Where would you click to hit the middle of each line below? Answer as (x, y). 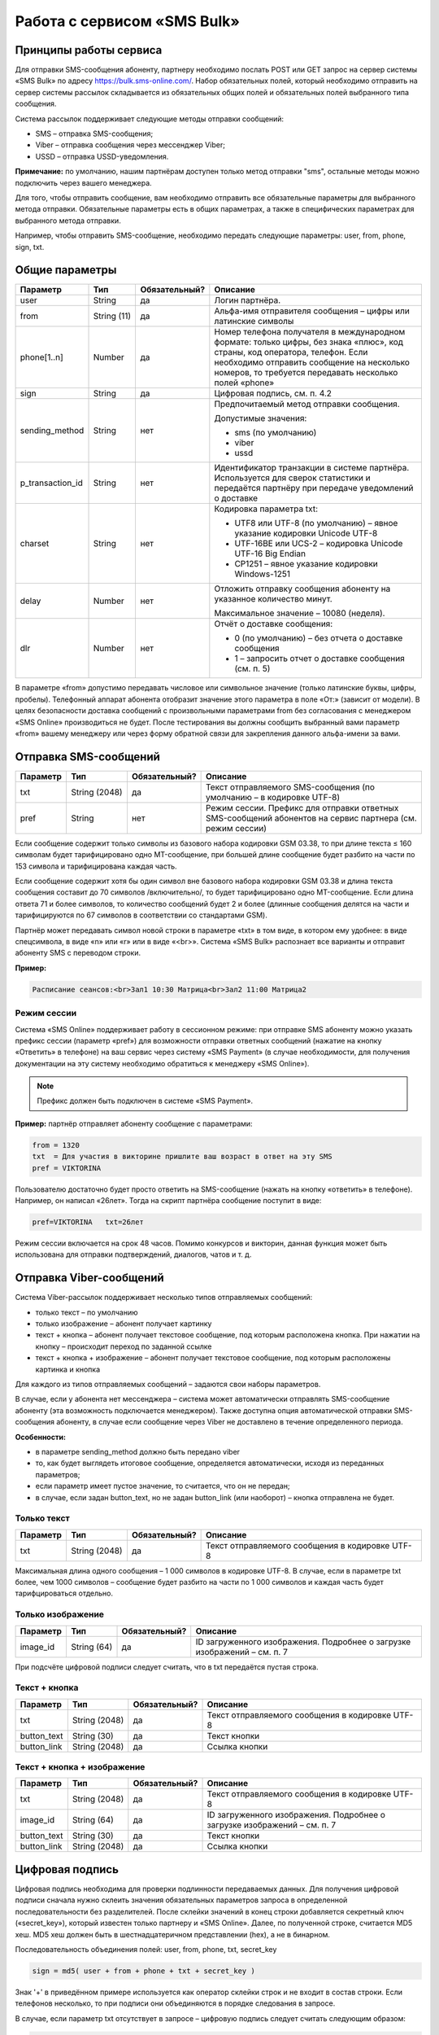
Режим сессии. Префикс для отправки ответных (302, 807)
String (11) (112, 316)
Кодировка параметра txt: (266, 509)
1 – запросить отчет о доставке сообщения (320, 659)
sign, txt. (30, 247)
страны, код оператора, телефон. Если (291, 352)
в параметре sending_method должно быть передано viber (137, 1451)
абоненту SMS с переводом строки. (78, 953)
